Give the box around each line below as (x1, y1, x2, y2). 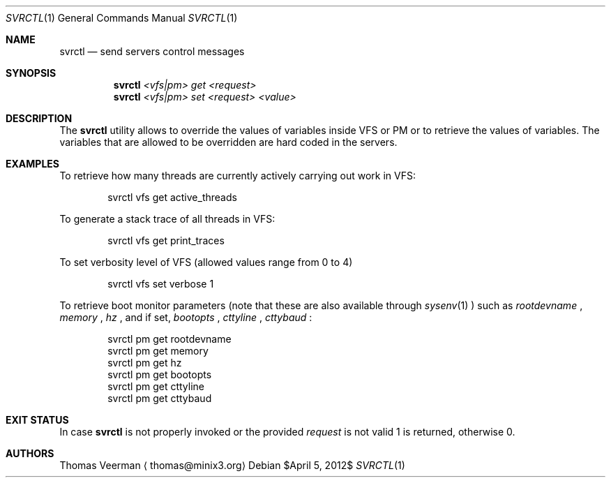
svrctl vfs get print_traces (107, 235, 225, 246)
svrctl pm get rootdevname (107, 333, 232, 345)
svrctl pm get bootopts (107, 369, 212, 380)
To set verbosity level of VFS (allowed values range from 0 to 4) (59, 256, 353, 268)
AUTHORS (6, 447, 54, 459)
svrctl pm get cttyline (107, 380, 205, 392)
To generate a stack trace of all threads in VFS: (59, 213, 276, 225)
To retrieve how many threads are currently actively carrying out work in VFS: (59, 170, 416, 181)
